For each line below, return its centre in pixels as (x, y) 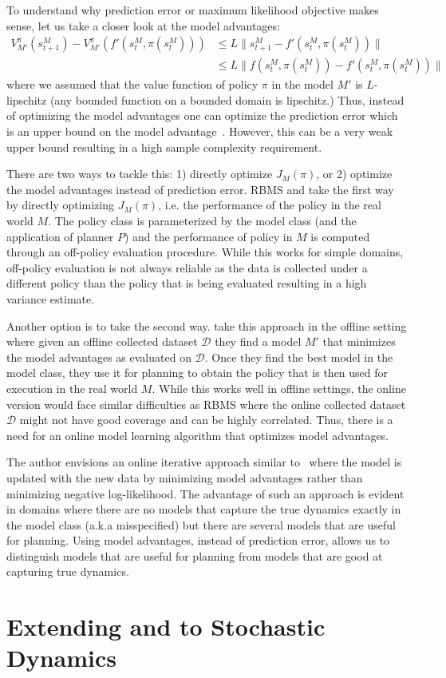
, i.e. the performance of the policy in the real (270, 205)
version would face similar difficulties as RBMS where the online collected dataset (206, 404)
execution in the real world (72, 388)
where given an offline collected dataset (102, 341)
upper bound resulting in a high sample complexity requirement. (164, 147)
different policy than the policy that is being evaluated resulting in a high (187, 283)
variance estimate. (51, 298)
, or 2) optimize (354, 174)
